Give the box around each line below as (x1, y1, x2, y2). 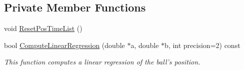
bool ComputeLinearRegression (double (4, 39, 125, 50)
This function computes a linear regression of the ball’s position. (4, 56, 200, 67)
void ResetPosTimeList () (4, 23, 82, 33)
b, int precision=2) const (164, 39, 240, 50)
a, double (130, 39, 159, 50)
